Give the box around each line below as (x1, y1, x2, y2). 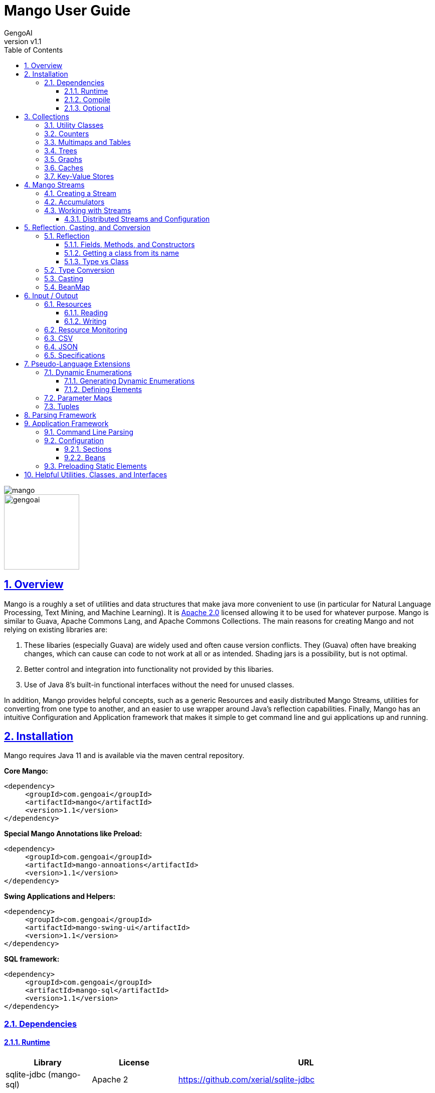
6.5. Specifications (44, 350, 105, 359)
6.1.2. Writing (64, 316, 107, 325)
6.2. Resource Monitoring (44, 325, 128, 334)
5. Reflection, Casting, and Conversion (24, 223, 151, 232)
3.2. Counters (44, 129, 89, 138)
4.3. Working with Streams (44, 206, 131, 215)
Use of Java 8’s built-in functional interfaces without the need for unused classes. (24, 680, 294, 689)
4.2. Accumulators (44, 197, 105, 206)
